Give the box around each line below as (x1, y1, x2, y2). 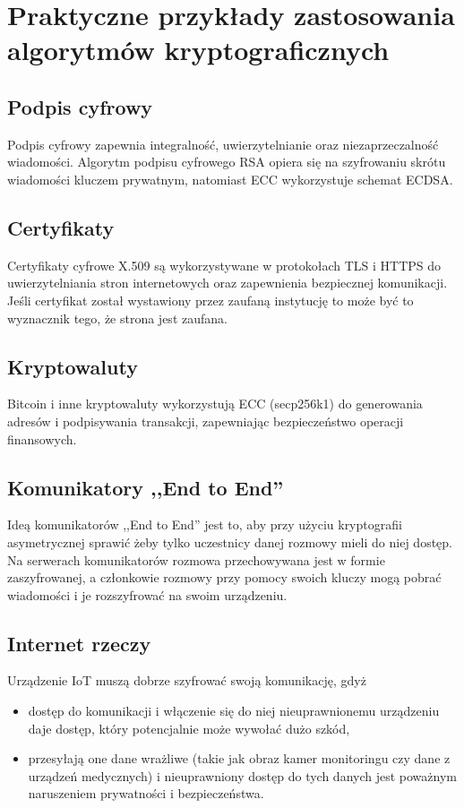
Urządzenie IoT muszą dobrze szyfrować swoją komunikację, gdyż (7, 671, 366, 690)
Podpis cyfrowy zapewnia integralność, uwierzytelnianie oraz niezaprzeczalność (7, 134, 439, 153)
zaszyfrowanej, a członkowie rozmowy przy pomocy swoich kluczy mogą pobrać (7, 568, 442, 587)
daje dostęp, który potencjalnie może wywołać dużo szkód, (28, 718, 350, 737)
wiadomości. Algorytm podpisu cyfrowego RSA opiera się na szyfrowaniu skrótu (7, 152, 446, 171)
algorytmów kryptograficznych (7, 31, 390, 68)
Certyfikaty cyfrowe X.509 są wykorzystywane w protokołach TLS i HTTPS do (7, 255, 442, 274)
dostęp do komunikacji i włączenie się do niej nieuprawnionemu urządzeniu (28, 701, 440, 720)
